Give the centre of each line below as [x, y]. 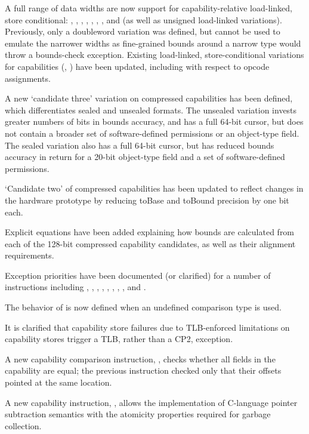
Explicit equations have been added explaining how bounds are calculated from [150, 232]
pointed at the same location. [58, 382]
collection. [23, 425]
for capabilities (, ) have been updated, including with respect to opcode [137, 66]
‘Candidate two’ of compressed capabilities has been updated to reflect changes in [154, 188]
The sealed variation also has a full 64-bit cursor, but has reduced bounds [140, 145]
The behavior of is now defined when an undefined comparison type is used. [143, 307]
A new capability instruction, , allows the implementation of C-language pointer [151, 402]
